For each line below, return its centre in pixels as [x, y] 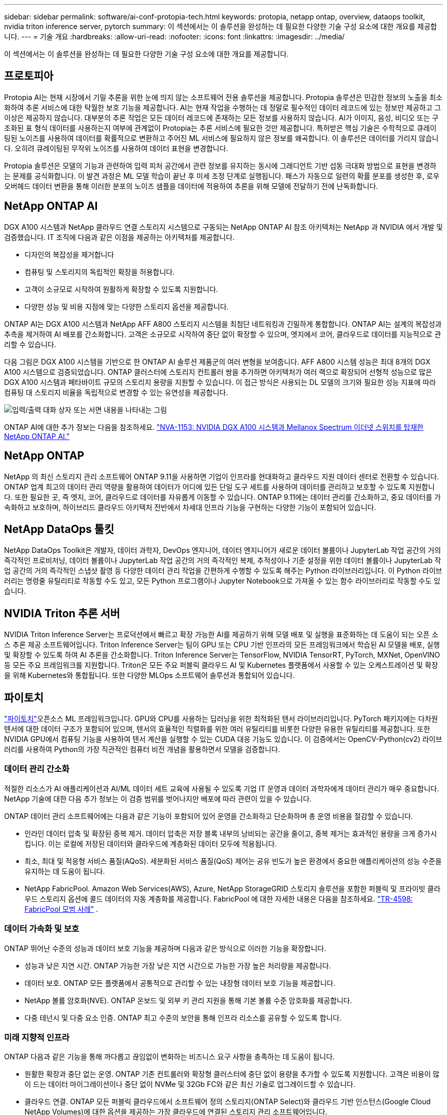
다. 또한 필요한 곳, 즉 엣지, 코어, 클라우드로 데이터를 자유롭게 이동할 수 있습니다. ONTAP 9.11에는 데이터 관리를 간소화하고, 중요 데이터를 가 [222, 497]
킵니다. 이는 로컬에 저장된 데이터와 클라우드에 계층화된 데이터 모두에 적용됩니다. [151, 843]
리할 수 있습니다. [30, 344]
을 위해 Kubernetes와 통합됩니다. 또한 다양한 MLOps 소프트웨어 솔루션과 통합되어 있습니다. [150, 675]
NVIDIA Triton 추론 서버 [62, 613]
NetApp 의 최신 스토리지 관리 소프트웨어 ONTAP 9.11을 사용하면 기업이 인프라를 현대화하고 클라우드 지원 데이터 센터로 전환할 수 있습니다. [222, 476]
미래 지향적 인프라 [37, 1037]
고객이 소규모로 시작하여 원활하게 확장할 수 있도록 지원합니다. [121, 289]
